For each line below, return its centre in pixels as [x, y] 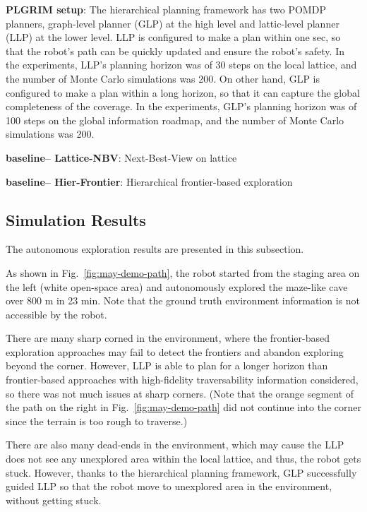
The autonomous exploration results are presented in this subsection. [155, 249]
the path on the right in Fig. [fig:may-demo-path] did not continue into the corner [183, 407]
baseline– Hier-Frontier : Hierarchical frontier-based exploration [149, 181]
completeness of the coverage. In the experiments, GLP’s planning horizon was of [181, 106]
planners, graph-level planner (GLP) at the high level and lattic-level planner [173, 23]
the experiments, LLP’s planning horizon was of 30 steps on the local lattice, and [181, 65]
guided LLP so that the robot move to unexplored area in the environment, [169, 486]
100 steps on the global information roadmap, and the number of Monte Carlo [175, 120]
